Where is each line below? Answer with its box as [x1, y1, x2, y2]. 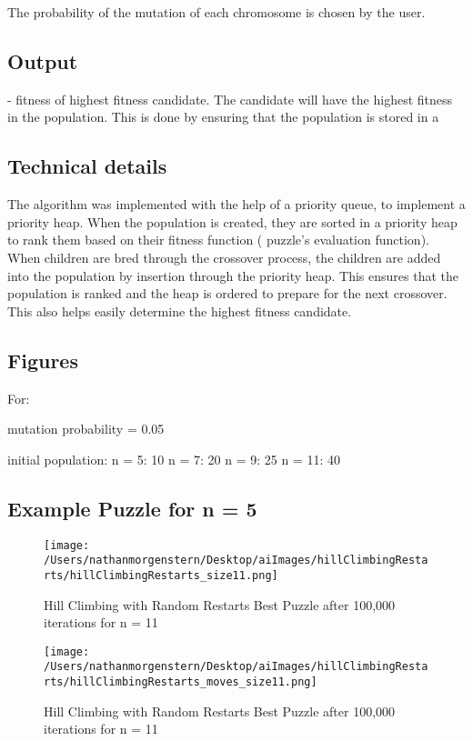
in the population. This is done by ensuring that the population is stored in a [7, 107, 439, 126]
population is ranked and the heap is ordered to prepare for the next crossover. [7, 284, 448, 303]
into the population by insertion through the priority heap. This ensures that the [7, 265, 459, 285]
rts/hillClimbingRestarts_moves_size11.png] [44, 676, 317, 688]
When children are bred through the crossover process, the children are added [7, 247, 441, 266]
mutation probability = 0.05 [7, 419, 165, 438]
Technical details [7, 152, 167, 180]
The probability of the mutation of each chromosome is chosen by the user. [7, 3, 426, 21]
